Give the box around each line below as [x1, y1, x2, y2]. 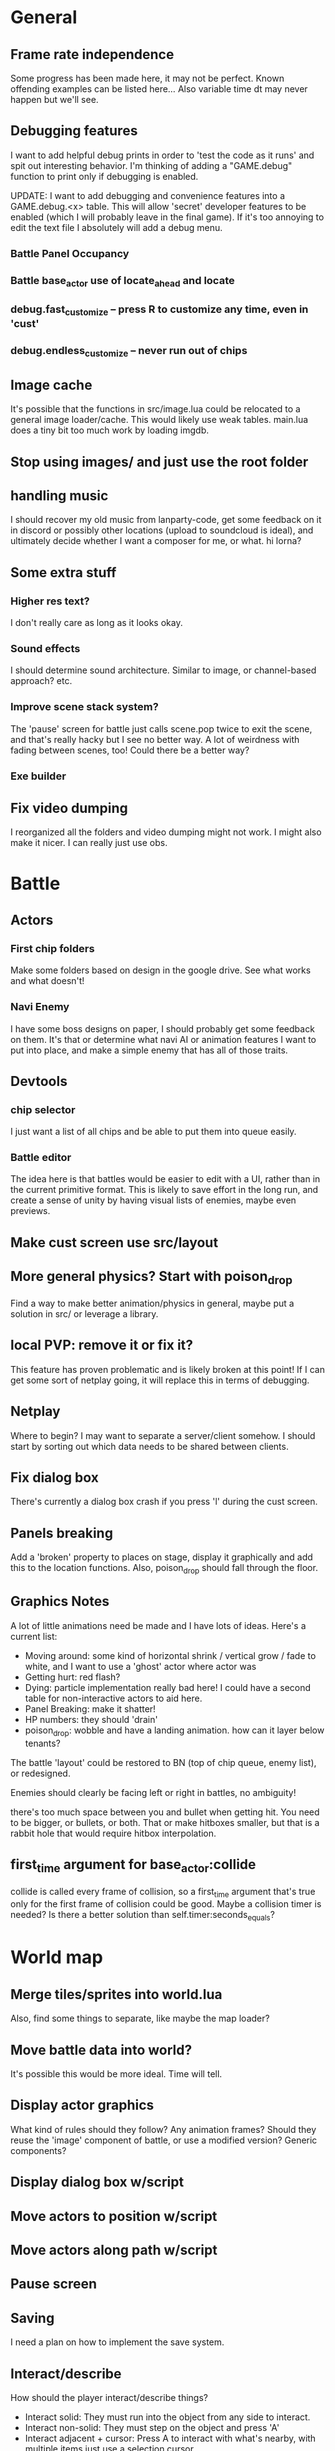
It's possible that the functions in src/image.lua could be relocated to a [10, 403, 301, 415]
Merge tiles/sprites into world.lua [10, 1986, 223, 2003]
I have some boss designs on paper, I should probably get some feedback [10, 1022, 315, 1035]
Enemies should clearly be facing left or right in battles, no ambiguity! [10, 1786, 297, 1798]
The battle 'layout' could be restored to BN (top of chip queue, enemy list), [10, 1756, 317, 1768]
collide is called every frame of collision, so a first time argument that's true [10, 1885, 316, 1900]
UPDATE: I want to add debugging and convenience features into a [10, 189, 286, 201]
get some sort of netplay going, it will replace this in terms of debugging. [10, 1374, 310, 1386]
